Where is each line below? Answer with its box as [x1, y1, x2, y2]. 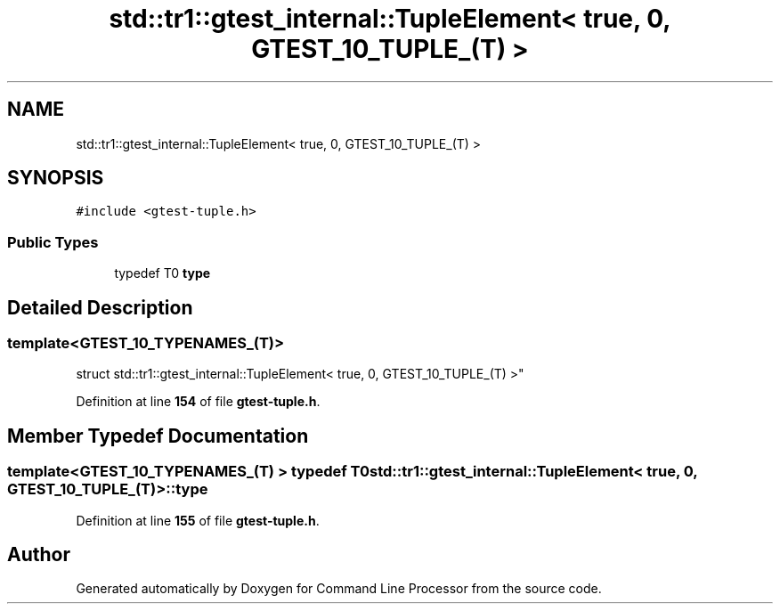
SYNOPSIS [7, 167, 104, 190]
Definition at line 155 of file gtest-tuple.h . [76, 512, 320, 528]
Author [7, 543, 70, 566]
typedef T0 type [114, 265, 211, 281]
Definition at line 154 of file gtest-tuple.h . [76, 394, 321, 410]
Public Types [7, 232, 99, 251]
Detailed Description [7, 296, 193, 319]
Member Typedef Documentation [7, 424, 309, 447]
